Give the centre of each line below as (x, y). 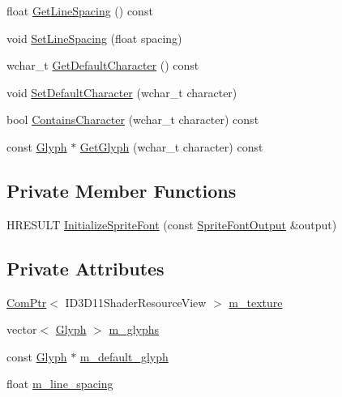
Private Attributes (85, 268)
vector (22, 329)
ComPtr (27, 302)
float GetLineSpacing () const (80, 11)
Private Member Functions (122, 190)
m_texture (256, 302)
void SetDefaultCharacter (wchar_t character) (122, 92)
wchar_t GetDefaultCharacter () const (103, 65)
